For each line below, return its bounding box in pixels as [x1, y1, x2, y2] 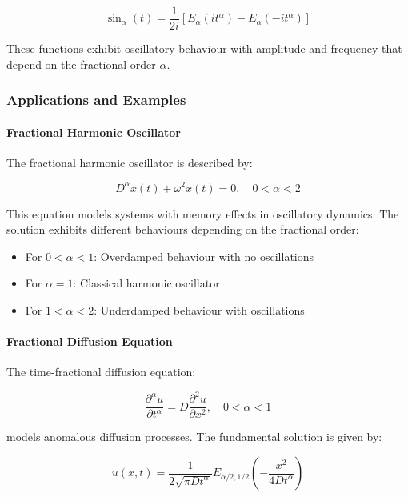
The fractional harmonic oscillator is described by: [6, 154, 253, 170]
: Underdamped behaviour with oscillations [94, 301, 305, 318]
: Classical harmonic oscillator [73, 275, 220, 291]
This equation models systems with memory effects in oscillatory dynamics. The [6, 205, 399, 222]
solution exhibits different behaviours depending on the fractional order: [6, 221, 359, 238]
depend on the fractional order [6, 55, 156, 72]
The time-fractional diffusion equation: [6, 363, 196, 380]
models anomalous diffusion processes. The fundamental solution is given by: [6, 428, 382, 445]
